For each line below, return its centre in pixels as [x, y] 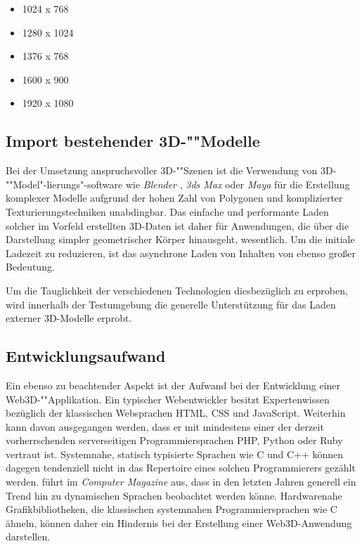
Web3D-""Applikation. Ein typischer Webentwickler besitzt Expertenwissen [168, 399]
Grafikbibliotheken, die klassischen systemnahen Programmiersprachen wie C [172, 509]
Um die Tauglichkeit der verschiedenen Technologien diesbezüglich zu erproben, [177, 290]
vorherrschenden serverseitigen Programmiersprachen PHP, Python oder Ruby [174, 440]
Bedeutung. [30, 267]
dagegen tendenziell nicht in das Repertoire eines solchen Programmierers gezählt [181, 468]
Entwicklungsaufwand [86, 356]
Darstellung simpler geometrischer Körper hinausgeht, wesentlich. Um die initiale [180, 239]
